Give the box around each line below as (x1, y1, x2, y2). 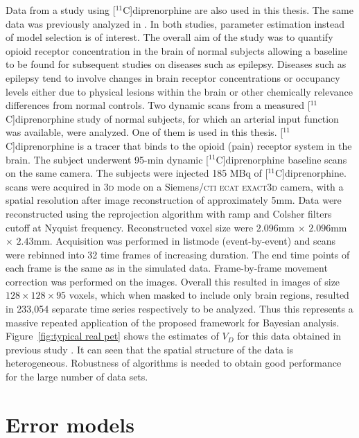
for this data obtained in (237, 328, 342, 343)
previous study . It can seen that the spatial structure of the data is (6, 342, 294, 356)
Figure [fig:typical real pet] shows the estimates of (6, 328, 219, 343)
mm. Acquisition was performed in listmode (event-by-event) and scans (33, 234, 336, 248)
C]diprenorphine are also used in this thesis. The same (123, 3, 353, 17)
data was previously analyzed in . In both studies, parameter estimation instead (6, 16, 345, 30)
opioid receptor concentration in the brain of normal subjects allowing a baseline (6, 43, 348, 58)
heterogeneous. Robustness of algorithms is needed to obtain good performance (6, 356, 342, 370)
